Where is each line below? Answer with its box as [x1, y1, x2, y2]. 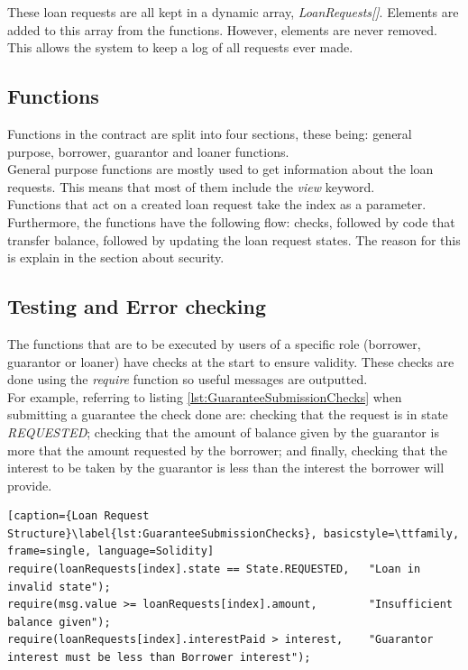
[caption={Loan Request [7, 509, 150, 523]
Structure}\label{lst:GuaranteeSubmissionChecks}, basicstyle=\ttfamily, [7, 527, 460, 540]
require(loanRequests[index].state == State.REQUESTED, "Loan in [7, 563, 421, 576]
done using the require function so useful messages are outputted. [7, 370, 368, 389]
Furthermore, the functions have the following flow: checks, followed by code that [7, 212, 455, 231]
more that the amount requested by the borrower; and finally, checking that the [7, 440, 447, 459]
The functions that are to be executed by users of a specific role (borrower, [7, 334, 421, 353]
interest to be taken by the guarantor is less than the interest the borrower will [7, 458, 445, 477]
